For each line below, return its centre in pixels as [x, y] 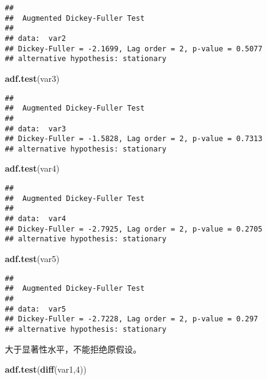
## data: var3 [36, 129]
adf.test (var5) [32, 258]
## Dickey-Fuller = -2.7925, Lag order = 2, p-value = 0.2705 [134, 229]
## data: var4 [36, 219]
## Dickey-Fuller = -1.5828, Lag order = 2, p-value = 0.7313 [134, 139]
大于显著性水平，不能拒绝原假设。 [73, 349]
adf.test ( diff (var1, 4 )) [46, 369]
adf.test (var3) [32, 78]
